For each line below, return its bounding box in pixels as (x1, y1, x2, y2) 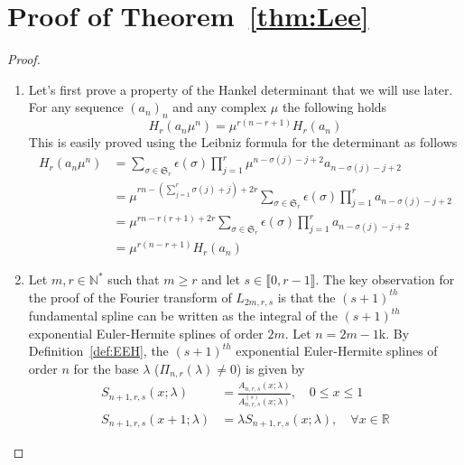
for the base (73, 358, 139, 377)
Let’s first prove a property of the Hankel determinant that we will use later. (28, 79, 453, 98)
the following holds (282, 98, 387, 116)
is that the (277, 287, 336, 306)
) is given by (236, 358, 305, 377)
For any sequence (28, 98, 124, 116)
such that (107, 270, 160, 289)
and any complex (172, 98, 267, 116)
